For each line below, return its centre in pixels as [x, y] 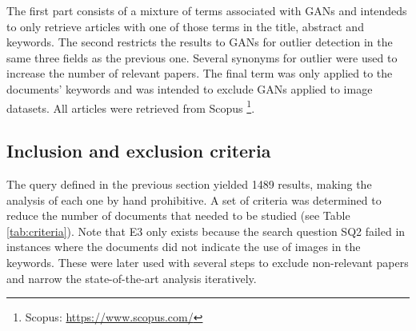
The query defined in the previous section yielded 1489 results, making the [189, 184]
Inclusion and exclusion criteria [139, 151]
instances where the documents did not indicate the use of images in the [184, 247]
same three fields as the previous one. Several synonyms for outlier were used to [202, 57]
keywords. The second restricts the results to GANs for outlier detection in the [200, 42]
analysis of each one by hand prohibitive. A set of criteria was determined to [194, 199]
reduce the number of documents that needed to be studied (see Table [178, 215]
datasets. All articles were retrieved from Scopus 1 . [131, 106]
